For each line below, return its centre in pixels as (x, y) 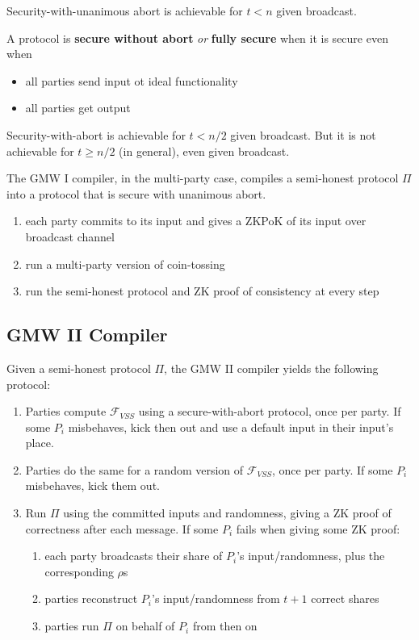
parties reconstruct (91, 598)
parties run (72, 626)
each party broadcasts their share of (134, 556)
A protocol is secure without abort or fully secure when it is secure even (197, 38)
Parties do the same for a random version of (134, 469)
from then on (225, 626)
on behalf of (145, 626)
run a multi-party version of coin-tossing (125, 264)
